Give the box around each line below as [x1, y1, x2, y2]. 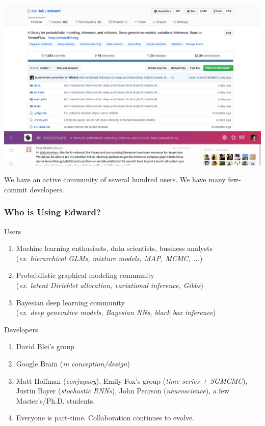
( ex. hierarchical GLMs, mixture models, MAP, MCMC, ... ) [16, 252, 203, 263]
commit [4, 184, 28, 194]
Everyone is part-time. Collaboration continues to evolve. [16, 412, 195, 423]
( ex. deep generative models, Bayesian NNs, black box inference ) [16, 307, 216, 318]
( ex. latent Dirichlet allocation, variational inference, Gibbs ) [16, 280, 203, 291]
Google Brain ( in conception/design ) [16, 358, 130, 368]
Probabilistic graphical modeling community [16, 270, 154, 280]
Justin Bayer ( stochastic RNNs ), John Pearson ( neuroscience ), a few [16, 385, 229, 396]
